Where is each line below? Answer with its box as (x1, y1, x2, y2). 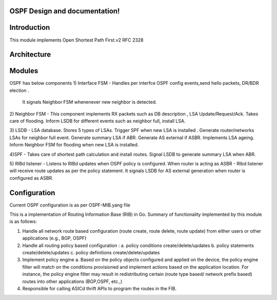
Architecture (9, 50, 51, 59)
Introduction (9, 23, 50, 32)
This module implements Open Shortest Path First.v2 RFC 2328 (9, 36, 144, 43)
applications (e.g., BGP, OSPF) (22, 235, 87, 241)
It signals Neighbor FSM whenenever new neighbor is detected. (22, 99, 157, 105)
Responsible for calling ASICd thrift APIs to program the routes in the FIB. (22, 285, 177, 291)
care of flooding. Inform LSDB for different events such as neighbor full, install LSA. (9, 118, 186, 124)
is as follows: (9, 218, 37, 224)
